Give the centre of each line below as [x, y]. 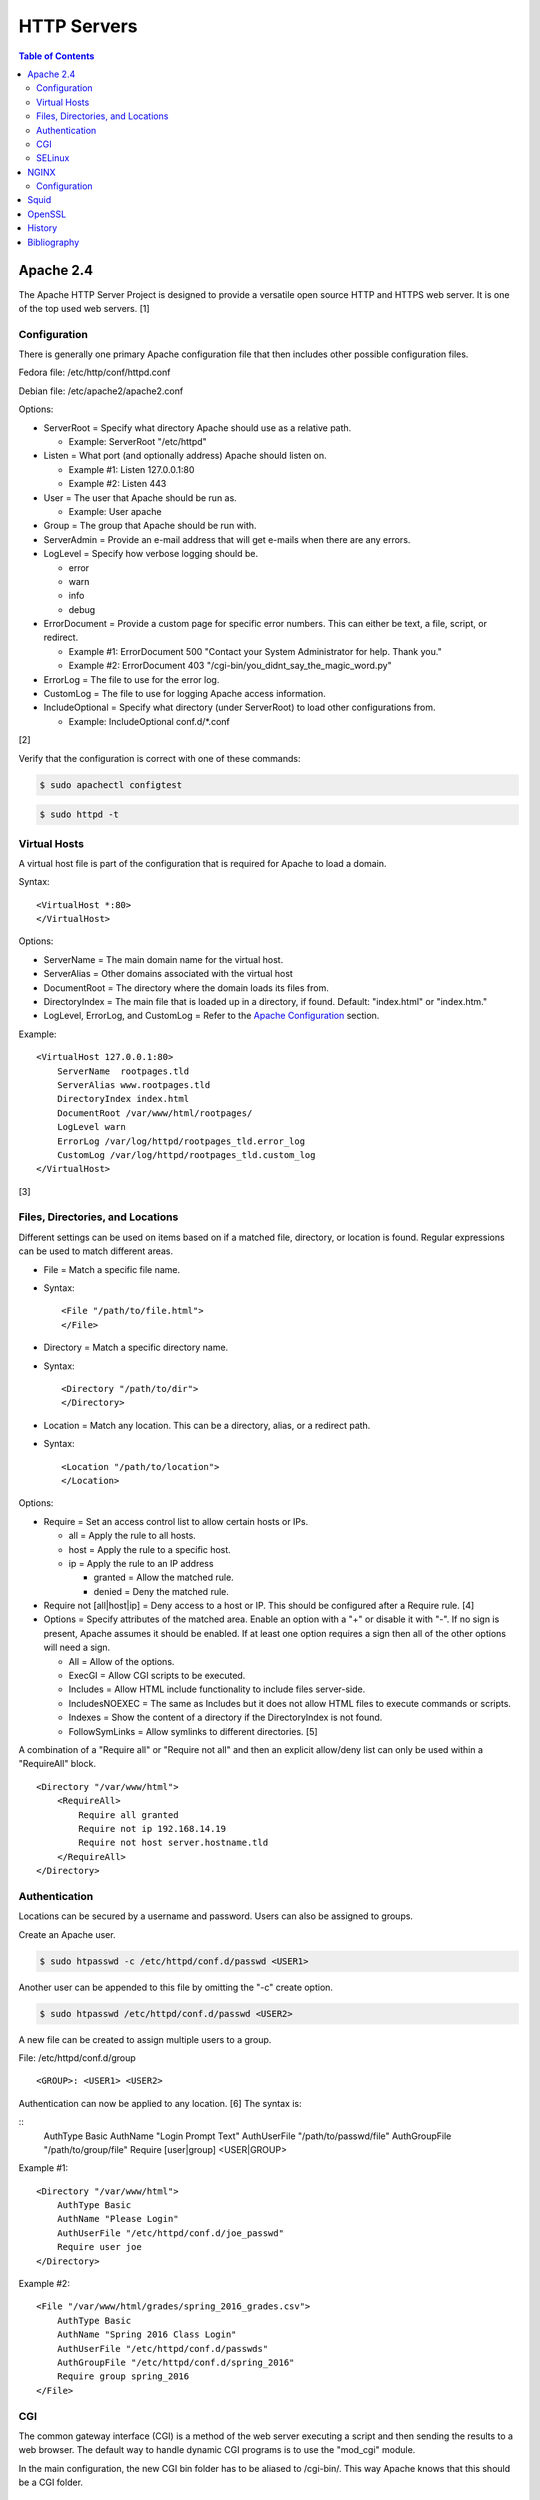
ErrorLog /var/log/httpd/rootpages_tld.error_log [180, 1141]
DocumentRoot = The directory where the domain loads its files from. [186, 987]
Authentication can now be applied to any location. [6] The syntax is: [160, 2103]
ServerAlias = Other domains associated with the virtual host [168, 974]
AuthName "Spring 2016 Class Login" [146, 2334]
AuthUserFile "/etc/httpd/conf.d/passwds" [162, 2348]
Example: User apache [115, 511]
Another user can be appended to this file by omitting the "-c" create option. [176, 1987]
